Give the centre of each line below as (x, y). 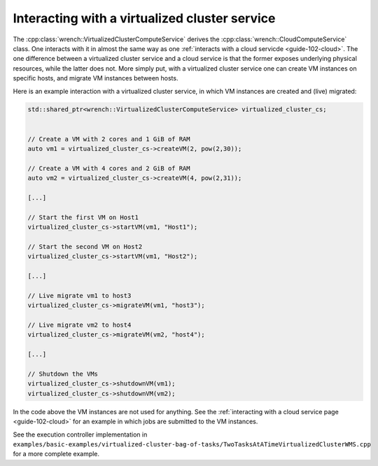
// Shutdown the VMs (63, 374)
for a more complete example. (56, 454)
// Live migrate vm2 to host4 (79, 325)
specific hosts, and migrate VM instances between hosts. (96, 78)
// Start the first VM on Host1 (83, 217)
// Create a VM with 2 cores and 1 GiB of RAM (109, 139)
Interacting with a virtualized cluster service (144, 18)
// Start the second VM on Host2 (85, 246)
